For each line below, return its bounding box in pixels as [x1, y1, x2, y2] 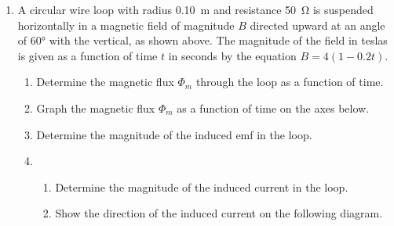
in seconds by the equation [168, 47, 297, 63]
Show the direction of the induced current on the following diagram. [55, 205, 383, 221]
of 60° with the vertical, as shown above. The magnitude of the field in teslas [17, 32, 388, 48]
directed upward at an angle [250, 16, 385, 33]
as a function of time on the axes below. [177, 99, 370, 116]
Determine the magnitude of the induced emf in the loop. [36, 126, 312, 142]
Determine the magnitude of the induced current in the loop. [55, 178, 348, 195]
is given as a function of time [17, 47, 158, 63]
